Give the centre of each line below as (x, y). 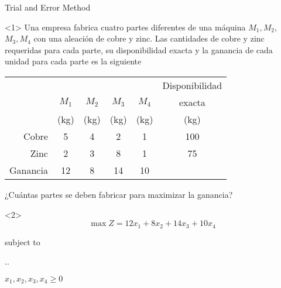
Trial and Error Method (48, 7)
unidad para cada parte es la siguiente (73, 61)
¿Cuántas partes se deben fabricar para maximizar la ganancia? (119, 194)
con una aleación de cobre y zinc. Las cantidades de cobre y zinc (149, 38)
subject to (23, 241)
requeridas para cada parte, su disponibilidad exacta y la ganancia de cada (139, 49)
